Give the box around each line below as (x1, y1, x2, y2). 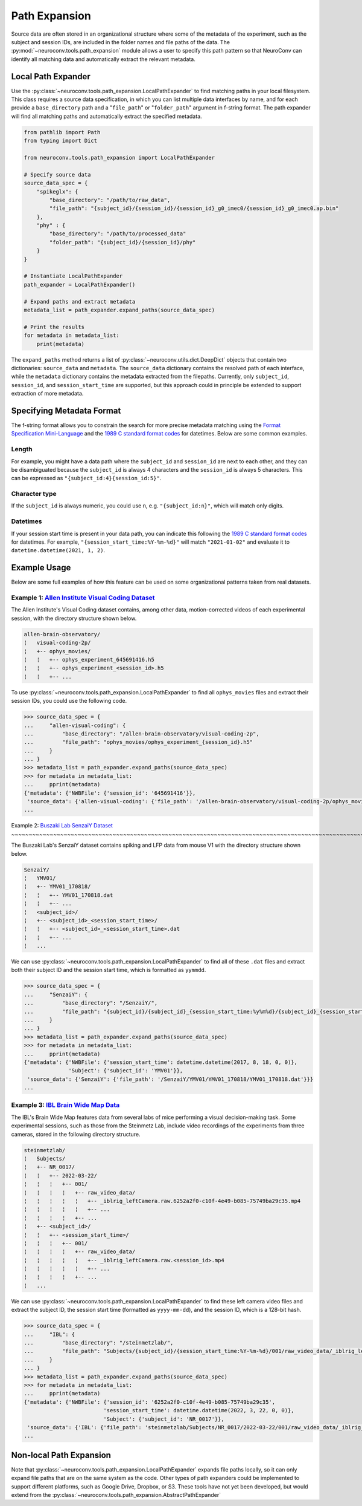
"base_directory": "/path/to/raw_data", (49, 197, 171, 203)
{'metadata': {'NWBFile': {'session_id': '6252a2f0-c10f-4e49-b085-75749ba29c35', (24, 1398, 276, 1406)
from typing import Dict (24, 137, 98, 145)
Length (11, 445, 33, 454)
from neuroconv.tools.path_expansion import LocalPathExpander (24, 154, 215, 161)
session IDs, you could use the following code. (11, 697, 127, 705)
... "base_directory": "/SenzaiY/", (24, 1000, 158, 1006)
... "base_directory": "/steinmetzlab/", (24, 1340, 174, 1346)
